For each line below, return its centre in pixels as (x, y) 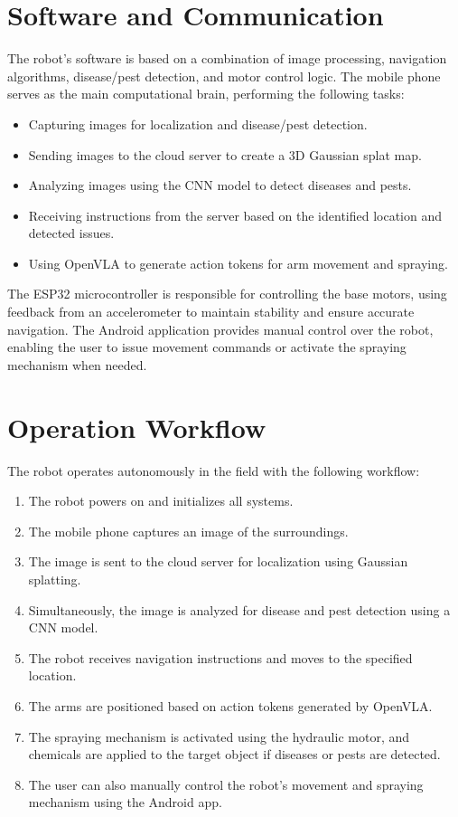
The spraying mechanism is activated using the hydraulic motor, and (219, 736)
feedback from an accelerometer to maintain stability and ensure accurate (211, 312)
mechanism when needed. (77, 364)
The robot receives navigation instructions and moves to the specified (220, 657)
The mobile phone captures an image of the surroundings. (188, 531)
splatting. (55, 579)
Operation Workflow (137, 427)
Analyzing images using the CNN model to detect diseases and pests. (220, 185)
